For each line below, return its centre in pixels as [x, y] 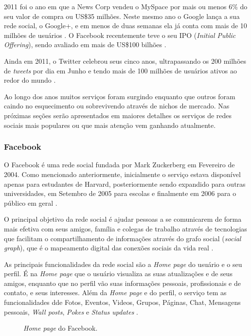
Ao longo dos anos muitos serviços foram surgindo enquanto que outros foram [120, 96]
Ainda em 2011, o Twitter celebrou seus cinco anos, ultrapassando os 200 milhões [125, 61]
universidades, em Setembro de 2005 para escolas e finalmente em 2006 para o [120, 193]
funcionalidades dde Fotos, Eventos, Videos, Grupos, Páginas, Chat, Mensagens [122, 302]
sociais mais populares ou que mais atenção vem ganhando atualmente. [110, 125]
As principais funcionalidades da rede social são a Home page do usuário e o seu [123, 264]
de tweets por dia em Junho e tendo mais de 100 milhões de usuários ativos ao [120, 70]
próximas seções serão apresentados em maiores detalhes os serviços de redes [118, 115]
